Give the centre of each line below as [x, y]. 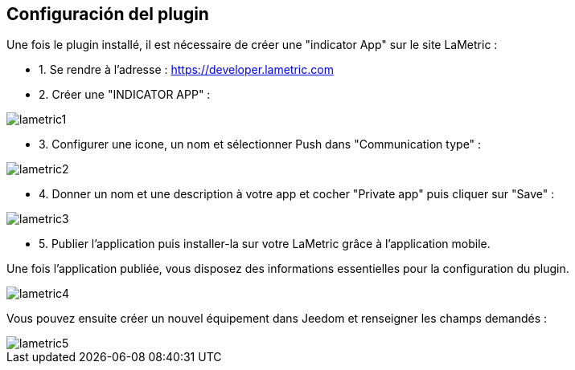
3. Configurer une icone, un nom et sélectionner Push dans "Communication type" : [260, 144]
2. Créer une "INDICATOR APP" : [125, 95]
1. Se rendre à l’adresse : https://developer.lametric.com [186, 70]
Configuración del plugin [108, 14]
